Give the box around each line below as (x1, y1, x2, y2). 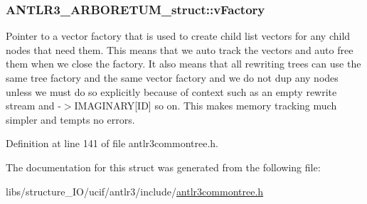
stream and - (6, 98, 61, 113)
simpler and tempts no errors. (6, 112, 135, 127)
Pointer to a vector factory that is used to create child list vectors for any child (6, 28, 351, 43)
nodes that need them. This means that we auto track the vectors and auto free (6, 42, 353, 57)
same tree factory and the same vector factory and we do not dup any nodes (6, 70, 339, 85)
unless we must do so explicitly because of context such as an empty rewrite (6, 84, 337, 99)
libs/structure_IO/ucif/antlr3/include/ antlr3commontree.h (6, 183, 264, 198)
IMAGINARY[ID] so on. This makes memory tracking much (74, 98, 337, 113)
